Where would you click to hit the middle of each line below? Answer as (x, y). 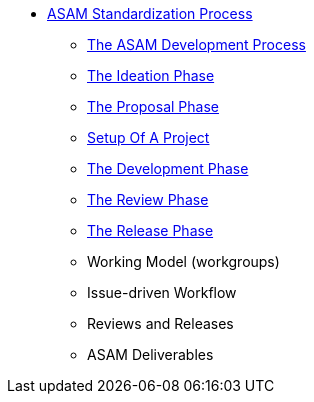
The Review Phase (148, 199)
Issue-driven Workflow (162, 292)
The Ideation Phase (151, 75)
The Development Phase (168, 168)
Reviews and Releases (160, 323)
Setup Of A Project (148, 137)
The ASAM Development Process (196, 44)
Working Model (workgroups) (183, 261)
